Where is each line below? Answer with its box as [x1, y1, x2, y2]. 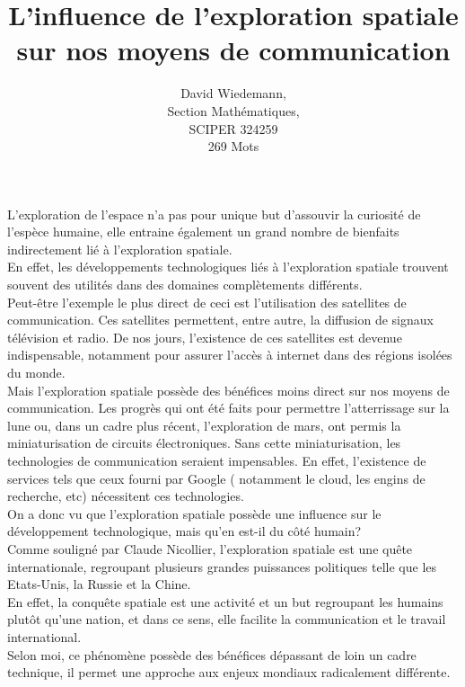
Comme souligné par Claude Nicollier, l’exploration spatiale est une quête [7, 539, 413, 558]
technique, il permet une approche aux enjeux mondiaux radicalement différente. [7, 663, 451, 682]
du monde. [7, 363, 66, 382]
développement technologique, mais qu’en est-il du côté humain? [7, 522, 362, 540]
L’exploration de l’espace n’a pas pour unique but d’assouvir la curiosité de [7, 204, 421, 223]
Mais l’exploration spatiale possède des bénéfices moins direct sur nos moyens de [7, 380, 450, 399]
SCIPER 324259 [189, 119, 278, 138]
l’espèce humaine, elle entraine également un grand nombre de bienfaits [7, 222, 399, 241]
